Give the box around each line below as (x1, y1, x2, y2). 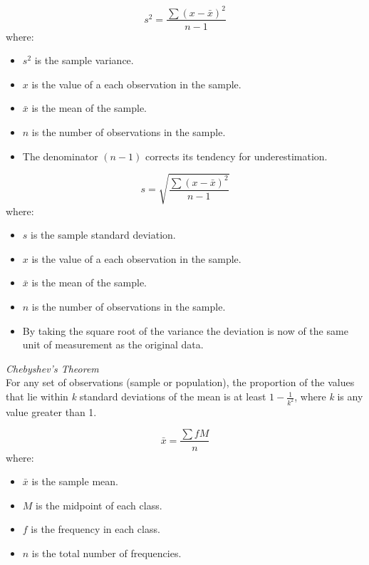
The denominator (22, 148, 98, 163)
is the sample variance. (34, 53, 134, 68)
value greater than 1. (6, 404, 97, 419)
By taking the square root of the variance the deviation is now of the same (22, 323, 348, 338)
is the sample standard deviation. (31, 227, 176, 242)
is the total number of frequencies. (31, 545, 182, 560)
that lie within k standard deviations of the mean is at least (6, 389, 266, 404)
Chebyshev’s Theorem (6, 361, 99, 375)
